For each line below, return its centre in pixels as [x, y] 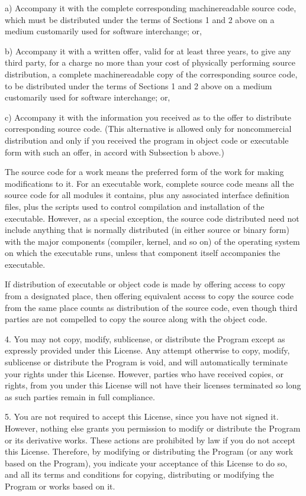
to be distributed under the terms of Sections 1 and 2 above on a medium [138, 85]
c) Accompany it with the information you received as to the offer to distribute [148, 117]
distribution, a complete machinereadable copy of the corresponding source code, [151, 74]
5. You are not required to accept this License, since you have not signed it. [142, 416]
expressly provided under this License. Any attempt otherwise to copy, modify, [147, 350]
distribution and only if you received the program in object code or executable [147, 140]
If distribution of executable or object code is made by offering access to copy [145, 284]
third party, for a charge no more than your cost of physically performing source [150, 62]
